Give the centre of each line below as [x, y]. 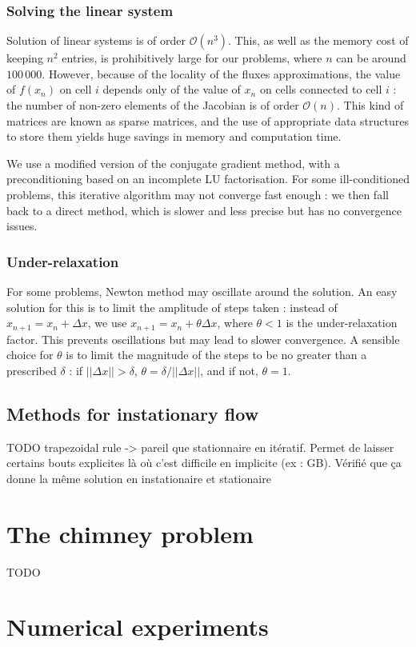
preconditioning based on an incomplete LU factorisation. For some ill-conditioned [208, 179]
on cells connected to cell [321, 89]
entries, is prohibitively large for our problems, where [192, 58]
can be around [371, 58]
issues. [22, 226]
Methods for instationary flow [133, 413]
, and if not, [229, 370]
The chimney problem [130, 533]
